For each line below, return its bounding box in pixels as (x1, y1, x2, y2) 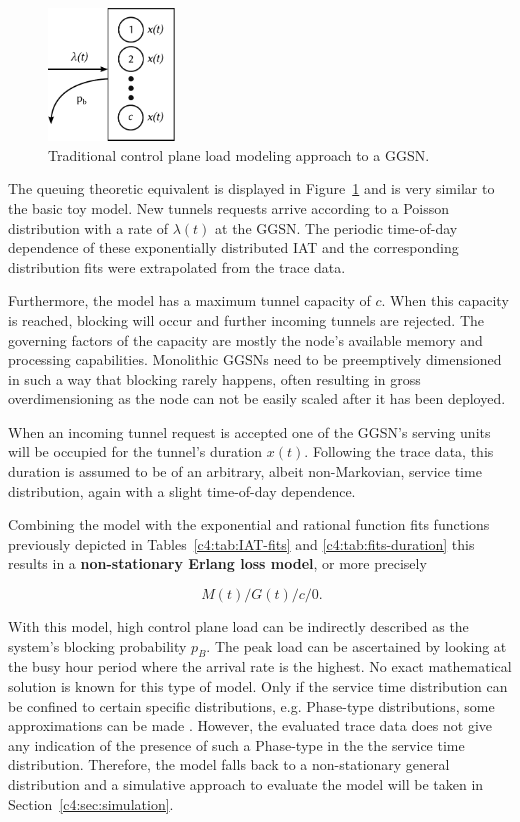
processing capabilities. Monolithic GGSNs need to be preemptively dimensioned (8, 349, 502, 370)
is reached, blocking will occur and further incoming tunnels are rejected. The (8, 309, 485, 330)
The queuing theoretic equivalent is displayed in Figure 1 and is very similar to (8, 178, 495, 199)
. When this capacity (381, 290, 509, 311)
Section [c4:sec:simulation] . (8, 793, 174, 814)
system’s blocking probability (8, 635, 187, 656)
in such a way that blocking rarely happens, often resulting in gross (8, 368, 421, 389)
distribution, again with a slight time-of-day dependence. (8, 480, 356, 501)
